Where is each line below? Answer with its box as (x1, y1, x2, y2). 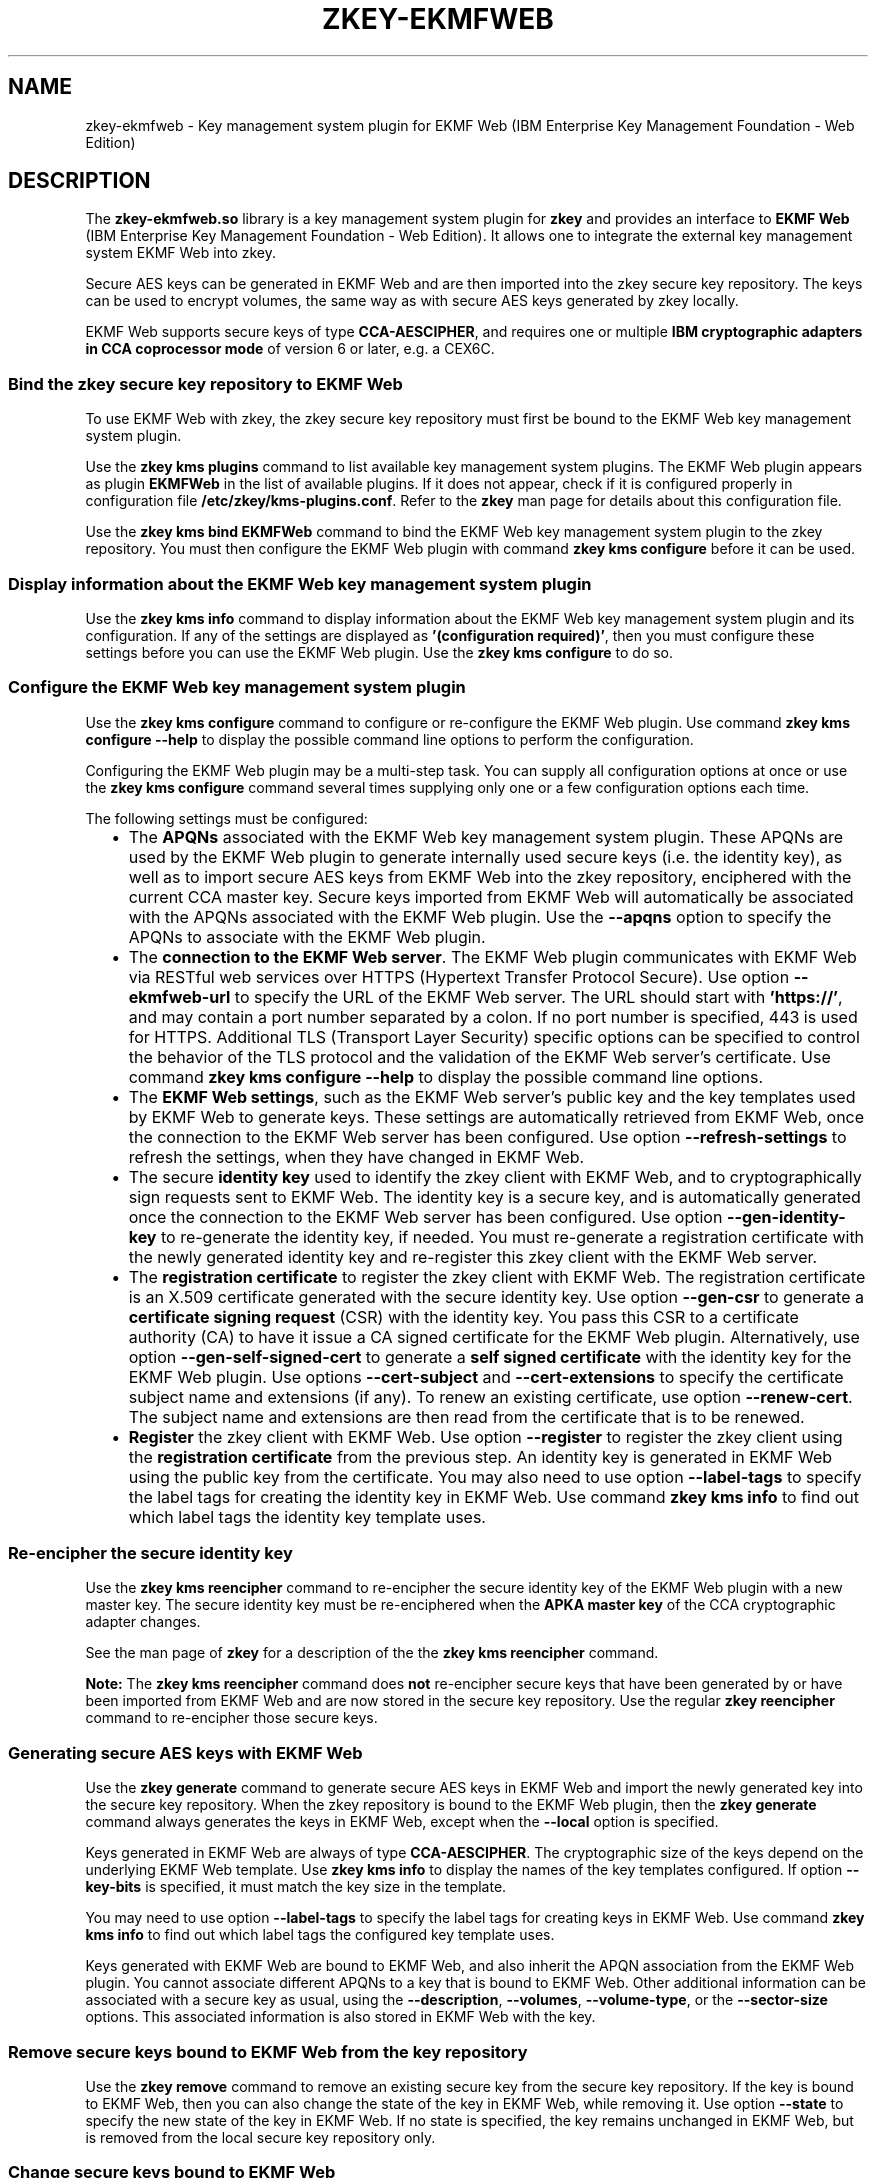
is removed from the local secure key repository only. (85, 2128, 436, 2146)
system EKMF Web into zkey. (85, 244, 276, 262)
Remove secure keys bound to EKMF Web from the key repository (8, 2041, 528, 2062)
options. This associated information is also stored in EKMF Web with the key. (85, 2008, 596, 2026)
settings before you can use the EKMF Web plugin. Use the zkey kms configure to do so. (85, 643, 674, 661)
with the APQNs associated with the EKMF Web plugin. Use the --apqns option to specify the (128, 906, 832, 927)
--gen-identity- (726, 1206, 846, 1227)
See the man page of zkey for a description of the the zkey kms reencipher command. (85, 1644, 659, 1662)
